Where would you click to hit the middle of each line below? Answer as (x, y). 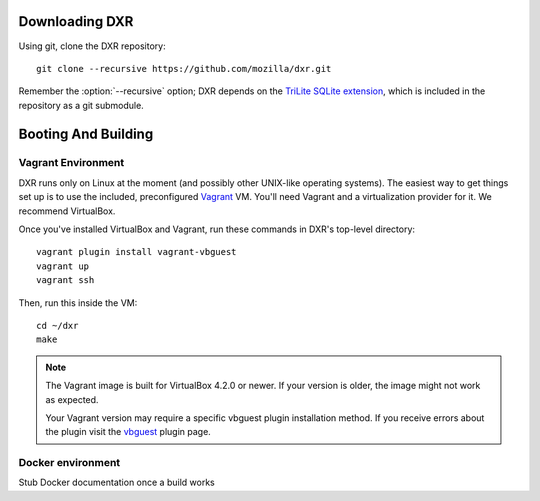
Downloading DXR (76, 21)
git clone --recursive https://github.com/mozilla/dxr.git (184, 68)
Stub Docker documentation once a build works (116, 482)
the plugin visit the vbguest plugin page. (128, 432)
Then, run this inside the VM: (78, 302)
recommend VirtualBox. (67, 211)
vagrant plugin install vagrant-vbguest (136, 252)
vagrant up (63, 266)
